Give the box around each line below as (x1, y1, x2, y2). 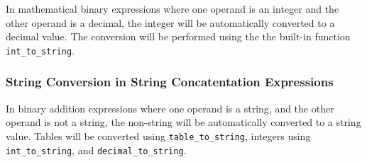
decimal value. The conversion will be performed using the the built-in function (6, 29, 351, 44)
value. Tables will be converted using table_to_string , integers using (6, 128, 311, 143)
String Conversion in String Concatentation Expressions (6, 73, 334, 91)
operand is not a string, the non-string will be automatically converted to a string (6, 115, 361, 129)
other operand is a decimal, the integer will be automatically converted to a (6, 15, 335, 30)
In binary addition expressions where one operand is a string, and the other (6, 100, 334, 115)
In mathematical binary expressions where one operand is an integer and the (6, 1, 339, 16)
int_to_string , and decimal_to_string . (6, 142, 187, 157)
